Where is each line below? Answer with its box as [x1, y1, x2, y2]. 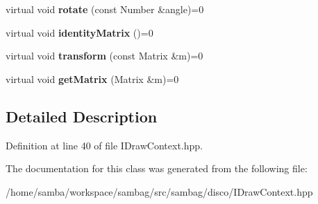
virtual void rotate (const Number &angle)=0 [6, 2, 204, 16]
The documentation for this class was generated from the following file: [6, 161, 308, 176]
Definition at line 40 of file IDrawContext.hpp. [6, 138, 203, 152]
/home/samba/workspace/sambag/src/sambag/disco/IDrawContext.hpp [6, 184, 313, 198]
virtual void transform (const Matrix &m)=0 [6, 48, 203, 63]
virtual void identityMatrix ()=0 [6, 25, 153, 39]
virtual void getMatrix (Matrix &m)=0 [6, 71, 179, 86]
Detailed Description [6, 105, 158, 127]
